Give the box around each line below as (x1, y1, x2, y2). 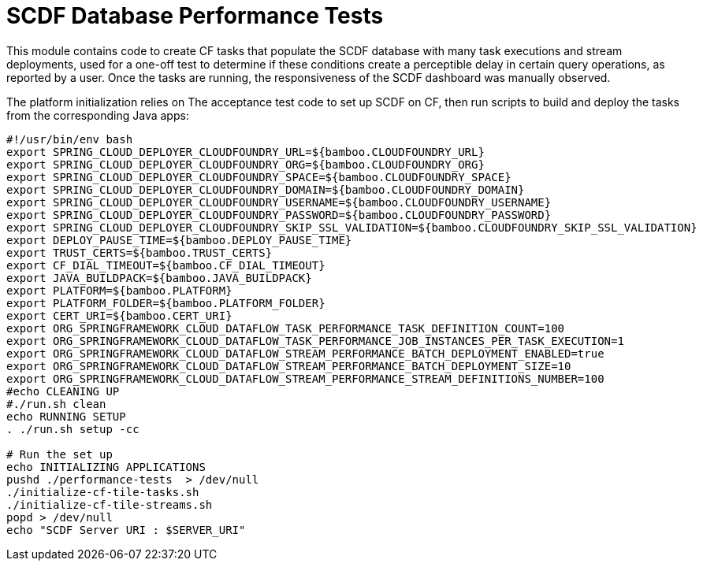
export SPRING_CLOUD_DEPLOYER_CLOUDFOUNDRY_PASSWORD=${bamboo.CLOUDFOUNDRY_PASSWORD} (6, 208, 552, 221)
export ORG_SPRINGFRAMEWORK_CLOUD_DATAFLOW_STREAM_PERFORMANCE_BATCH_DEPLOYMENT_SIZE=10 (6, 359, 571, 372)
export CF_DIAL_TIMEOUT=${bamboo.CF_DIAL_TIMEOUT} (6, 258, 325, 272)
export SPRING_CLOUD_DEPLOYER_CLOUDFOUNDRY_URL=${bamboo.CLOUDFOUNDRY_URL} (6, 145, 485, 158)
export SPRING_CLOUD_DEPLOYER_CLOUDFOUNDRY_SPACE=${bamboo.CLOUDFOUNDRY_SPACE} (6, 170, 511, 183)
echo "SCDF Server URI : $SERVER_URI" (6, 523, 246, 536)
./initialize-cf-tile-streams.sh (6, 498, 213, 511)
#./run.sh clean (6, 397, 106, 410)
